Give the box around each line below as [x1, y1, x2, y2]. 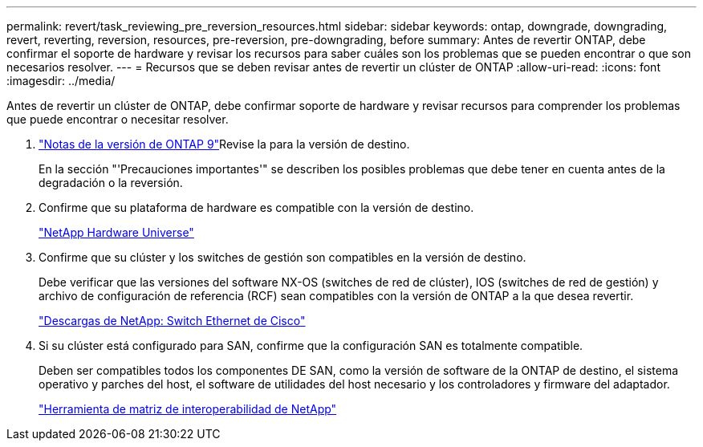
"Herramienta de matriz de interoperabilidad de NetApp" [39, 402, 337, 416]
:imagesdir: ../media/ [6, 74, 116, 87]
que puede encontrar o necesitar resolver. [6, 112, 229, 126]
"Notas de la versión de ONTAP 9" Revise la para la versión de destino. [39, 137, 410, 151]
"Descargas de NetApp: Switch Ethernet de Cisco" [39, 314, 306, 327]
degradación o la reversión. [39, 176, 183, 189]
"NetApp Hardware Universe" [39, 226, 194, 239]
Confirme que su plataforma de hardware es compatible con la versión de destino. [39, 201, 474, 214]
